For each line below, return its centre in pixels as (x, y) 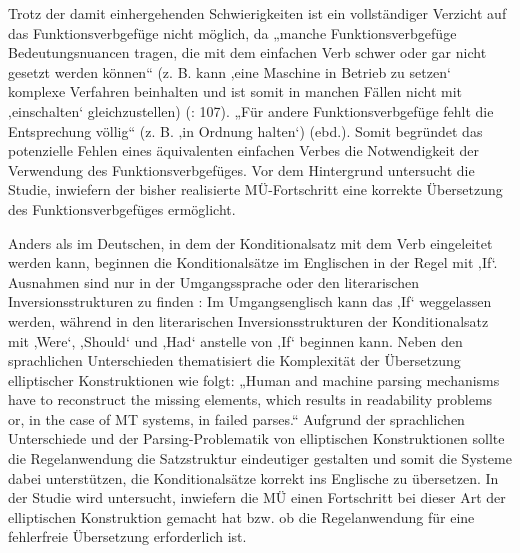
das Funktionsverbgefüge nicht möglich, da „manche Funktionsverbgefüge (232, 32)
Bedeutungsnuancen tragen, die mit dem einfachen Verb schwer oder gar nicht (247, 52)
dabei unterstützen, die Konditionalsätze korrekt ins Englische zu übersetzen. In (253, 477)
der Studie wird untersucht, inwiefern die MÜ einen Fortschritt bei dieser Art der (257, 497)
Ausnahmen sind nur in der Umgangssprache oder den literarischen (213, 281)
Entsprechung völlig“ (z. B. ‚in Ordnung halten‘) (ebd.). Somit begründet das (245, 130)
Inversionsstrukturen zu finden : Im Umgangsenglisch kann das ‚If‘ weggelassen (250, 301)
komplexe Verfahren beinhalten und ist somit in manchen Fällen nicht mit (235, 91)
